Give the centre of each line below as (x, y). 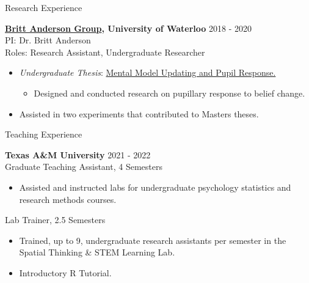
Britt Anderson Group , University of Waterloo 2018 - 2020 (129, 28)
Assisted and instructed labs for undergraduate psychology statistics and (155, 187)
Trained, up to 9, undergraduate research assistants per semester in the (153, 240)
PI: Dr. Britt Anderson (48, 40)
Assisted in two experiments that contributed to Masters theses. (139, 113)
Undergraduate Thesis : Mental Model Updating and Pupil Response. (147, 72)
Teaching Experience (44, 134)
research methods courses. (68, 199)
